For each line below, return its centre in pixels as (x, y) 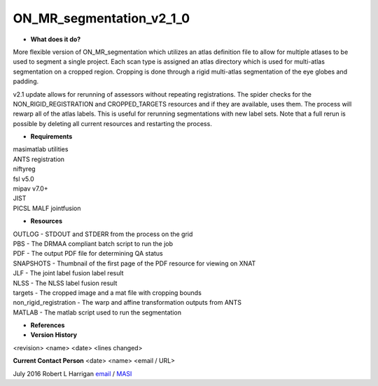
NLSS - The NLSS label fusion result (65, 283)
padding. (26, 81)
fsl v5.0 (23, 179)
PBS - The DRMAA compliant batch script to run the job (93, 243)
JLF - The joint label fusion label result (68, 273)
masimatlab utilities (41, 149)
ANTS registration (39, 159)
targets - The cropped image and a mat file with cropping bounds (107, 292)
